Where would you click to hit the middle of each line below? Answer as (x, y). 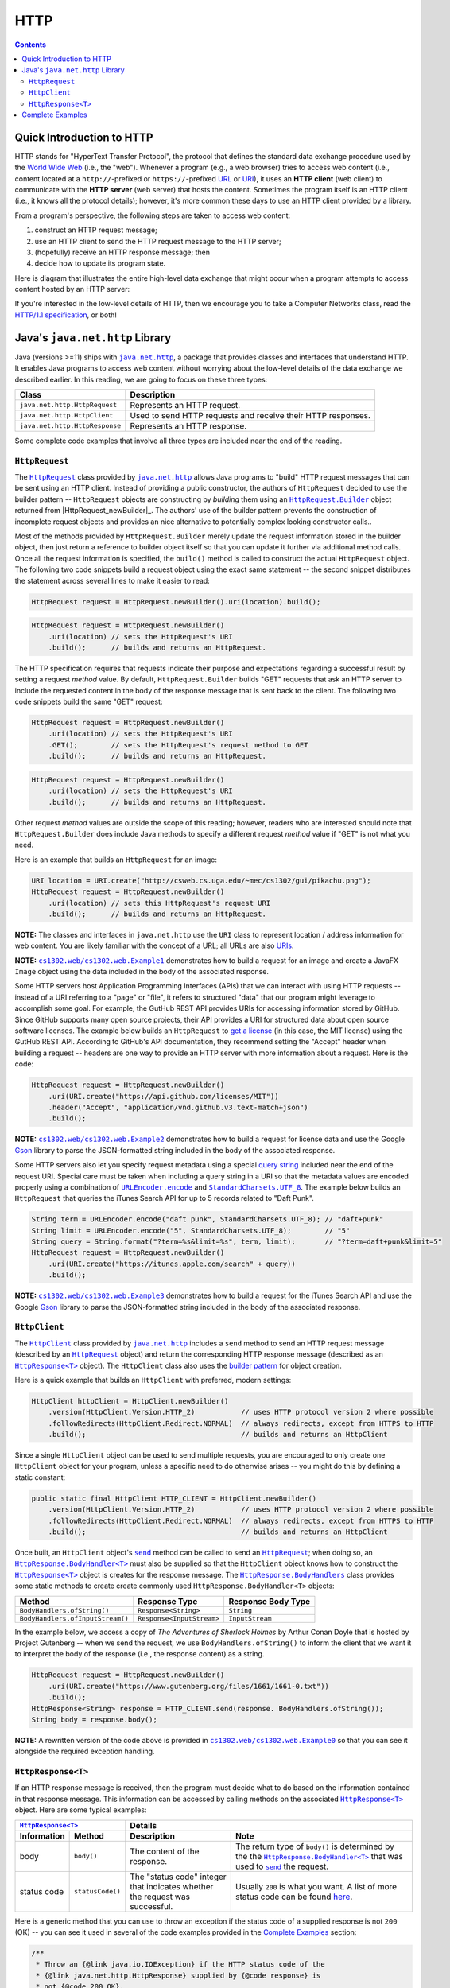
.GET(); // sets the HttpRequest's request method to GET (178, 745)
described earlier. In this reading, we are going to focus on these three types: (141, 379)
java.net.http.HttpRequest (68, 405)
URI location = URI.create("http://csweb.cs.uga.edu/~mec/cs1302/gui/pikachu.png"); (201, 880)
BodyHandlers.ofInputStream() (74, 1618)
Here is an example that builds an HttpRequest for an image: (116, 860)
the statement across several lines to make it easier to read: (112, 580)
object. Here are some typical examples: (81, 1810)
